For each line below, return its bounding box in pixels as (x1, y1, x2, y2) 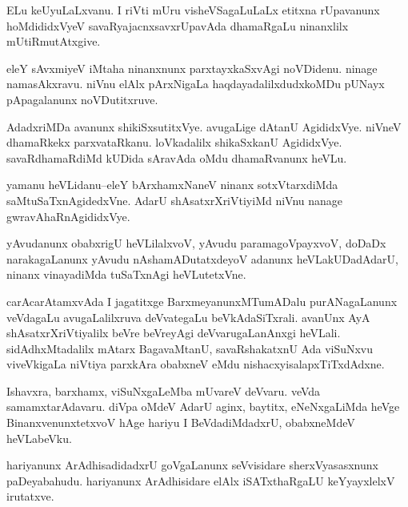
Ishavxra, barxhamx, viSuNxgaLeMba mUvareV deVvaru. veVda (6, 382, 321, 399)
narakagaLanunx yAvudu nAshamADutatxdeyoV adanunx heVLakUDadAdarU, (6, 250, 398, 267)
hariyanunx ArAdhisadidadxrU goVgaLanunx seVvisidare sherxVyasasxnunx (6, 457, 378, 473)
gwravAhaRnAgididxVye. (6, 207, 130, 224)
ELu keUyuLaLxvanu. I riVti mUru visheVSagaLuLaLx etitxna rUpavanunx (6, 2, 380, 18)
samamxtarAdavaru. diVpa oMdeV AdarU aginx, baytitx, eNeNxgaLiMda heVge (6, 398, 400, 415)
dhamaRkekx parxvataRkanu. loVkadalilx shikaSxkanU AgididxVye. (6, 134, 342, 151)
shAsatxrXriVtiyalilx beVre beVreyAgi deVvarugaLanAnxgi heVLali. (6, 324, 341, 341)
